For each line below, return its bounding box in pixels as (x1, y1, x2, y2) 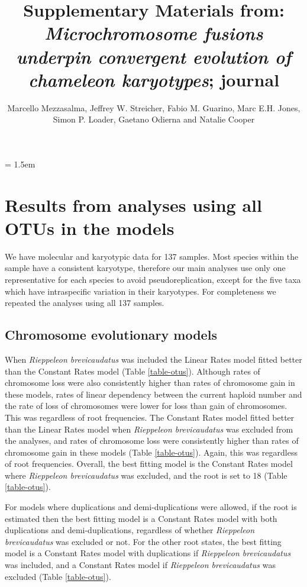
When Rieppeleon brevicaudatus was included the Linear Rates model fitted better (5, 353, 302, 365)
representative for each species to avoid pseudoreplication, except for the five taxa (5, 273, 301, 285)
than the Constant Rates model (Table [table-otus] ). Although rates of (5, 365, 260, 377)
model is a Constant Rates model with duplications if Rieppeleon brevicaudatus (5, 547, 291, 559)
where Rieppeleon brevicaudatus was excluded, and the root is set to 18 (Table (5, 469, 287, 481)
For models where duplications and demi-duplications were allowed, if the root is (5, 501, 297, 513)
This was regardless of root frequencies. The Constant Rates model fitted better (5, 411, 295, 423)
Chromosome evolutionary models (5, 325, 217, 344)
